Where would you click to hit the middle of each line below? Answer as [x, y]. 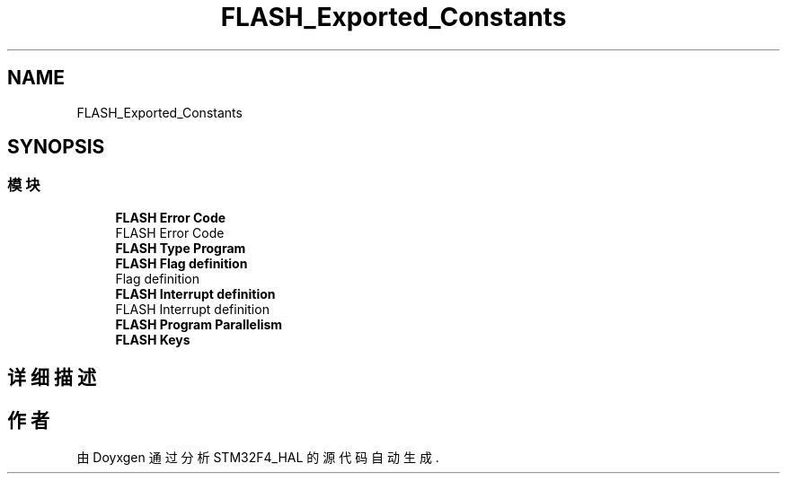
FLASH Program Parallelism [199, 324]
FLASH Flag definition [181, 263]
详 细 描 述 [52, 378]
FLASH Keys [153, 339]
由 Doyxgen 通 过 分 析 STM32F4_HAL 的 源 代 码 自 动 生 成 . [258, 458]
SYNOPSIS [56, 147]
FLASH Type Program [181, 248]
